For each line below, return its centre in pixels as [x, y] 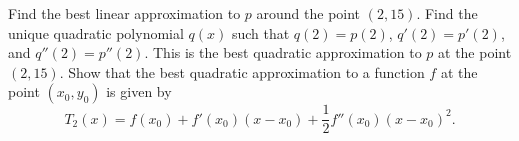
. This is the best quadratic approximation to [283, 52]
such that [260, 32]
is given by [139, 91]
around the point [308, 13]
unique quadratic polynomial [96, 32]
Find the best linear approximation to [124, 13]
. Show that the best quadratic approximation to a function [242, 71]
